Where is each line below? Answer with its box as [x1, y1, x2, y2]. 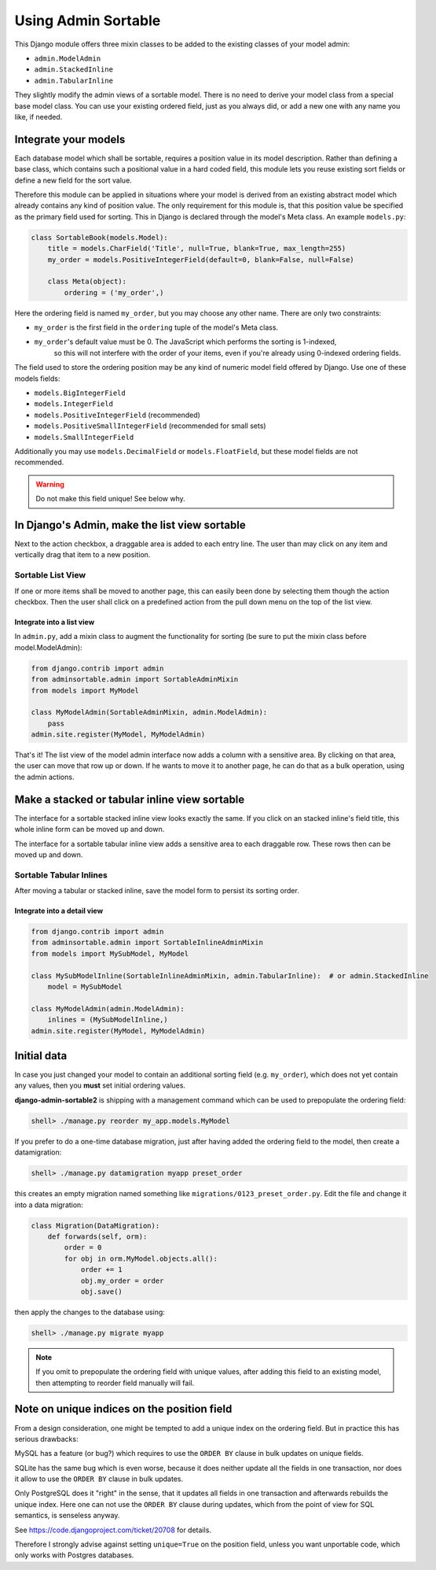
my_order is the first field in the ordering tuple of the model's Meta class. [34, 323, 279, 332]
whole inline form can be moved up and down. [14, 825, 165, 834]
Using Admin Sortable [14, 12, 161, 29]
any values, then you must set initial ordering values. [14, 1081, 186, 1090]
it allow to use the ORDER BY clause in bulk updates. [14, 1474, 184, 1483]
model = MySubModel [47, 982, 123, 991]
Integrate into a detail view [14, 906, 104, 916]
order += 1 [80, 1265, 123, 1274]
